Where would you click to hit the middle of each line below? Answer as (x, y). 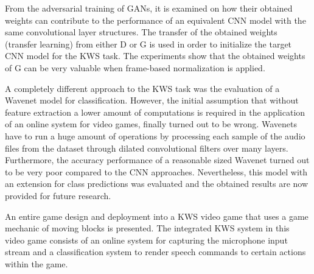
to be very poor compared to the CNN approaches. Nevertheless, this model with (156, 171)
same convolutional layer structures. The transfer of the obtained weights (141, 32)
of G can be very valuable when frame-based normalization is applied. (135, 67)
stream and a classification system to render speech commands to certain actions (155, 252)
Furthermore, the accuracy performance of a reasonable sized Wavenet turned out (157, 160)
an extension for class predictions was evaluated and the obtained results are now (157, 184)
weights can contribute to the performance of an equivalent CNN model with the (155, 20)
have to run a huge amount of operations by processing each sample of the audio (155, 135)
